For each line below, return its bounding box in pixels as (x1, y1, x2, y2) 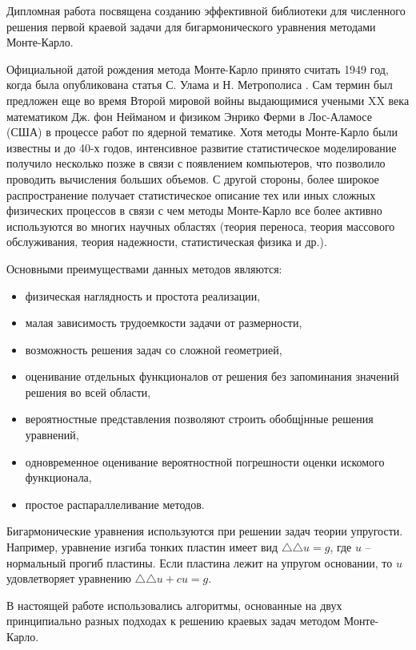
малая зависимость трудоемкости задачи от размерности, (25, 314, 302, 331)
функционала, (25, 469, 92, 486)
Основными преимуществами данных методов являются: (6, 260, 282, 277)
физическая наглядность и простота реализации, (25, 287, 261, 304)
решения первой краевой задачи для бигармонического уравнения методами (6, 18, 376, 34)
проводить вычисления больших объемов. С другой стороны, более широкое (6, 170, 379, 187)
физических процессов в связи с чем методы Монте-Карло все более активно (6, 202, 382, 219)
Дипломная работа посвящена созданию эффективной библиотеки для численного (6, 2, 406, 18)
